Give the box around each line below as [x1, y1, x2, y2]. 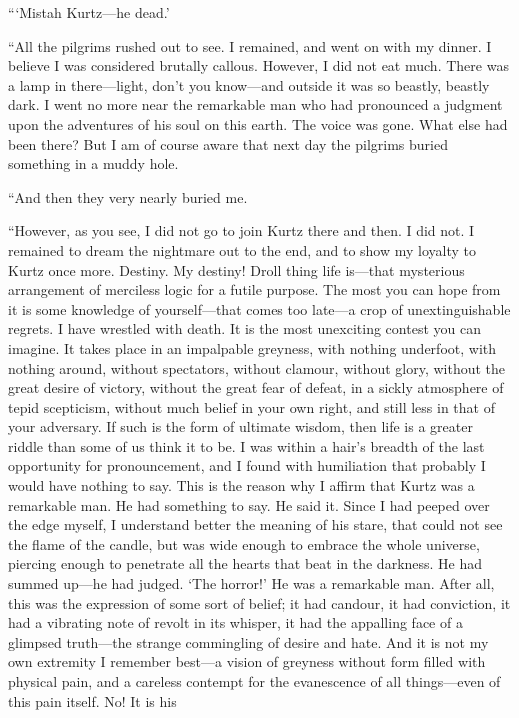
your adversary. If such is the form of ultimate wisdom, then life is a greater [8, 416, 473, 437]
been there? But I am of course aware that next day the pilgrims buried [8, 133, 448, 154]
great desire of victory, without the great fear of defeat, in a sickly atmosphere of [8, 377, 504, 398]
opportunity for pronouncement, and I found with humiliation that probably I [8, 455, 486, 476]
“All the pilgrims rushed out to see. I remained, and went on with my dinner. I [8, 35, 492, 56]
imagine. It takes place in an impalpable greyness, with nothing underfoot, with [8, 337, 497, 358]
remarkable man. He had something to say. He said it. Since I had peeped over [8, 494, 490, 515]
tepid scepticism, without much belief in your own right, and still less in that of [8, 396, 495, 417]
